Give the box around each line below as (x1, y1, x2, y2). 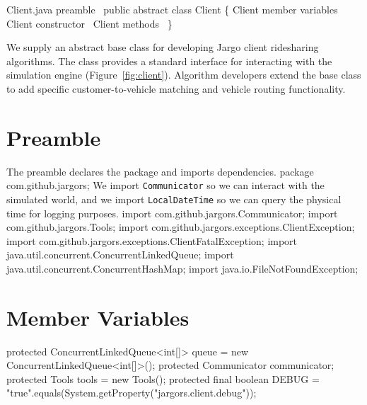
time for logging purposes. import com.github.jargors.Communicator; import (6, 205, 338, 220)
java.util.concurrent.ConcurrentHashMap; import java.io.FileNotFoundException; (6, 261, 359, 275)
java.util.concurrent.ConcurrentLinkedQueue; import (6, 247, 234, 262)
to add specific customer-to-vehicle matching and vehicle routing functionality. (6, 81, 346, 96)
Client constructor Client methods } (6, 16, 173, 30)
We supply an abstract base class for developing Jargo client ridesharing (6, 40, 319, 55)
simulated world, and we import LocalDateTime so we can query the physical (6, 191, 342, 206)
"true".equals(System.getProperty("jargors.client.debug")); (6, 385, 257, 400)
